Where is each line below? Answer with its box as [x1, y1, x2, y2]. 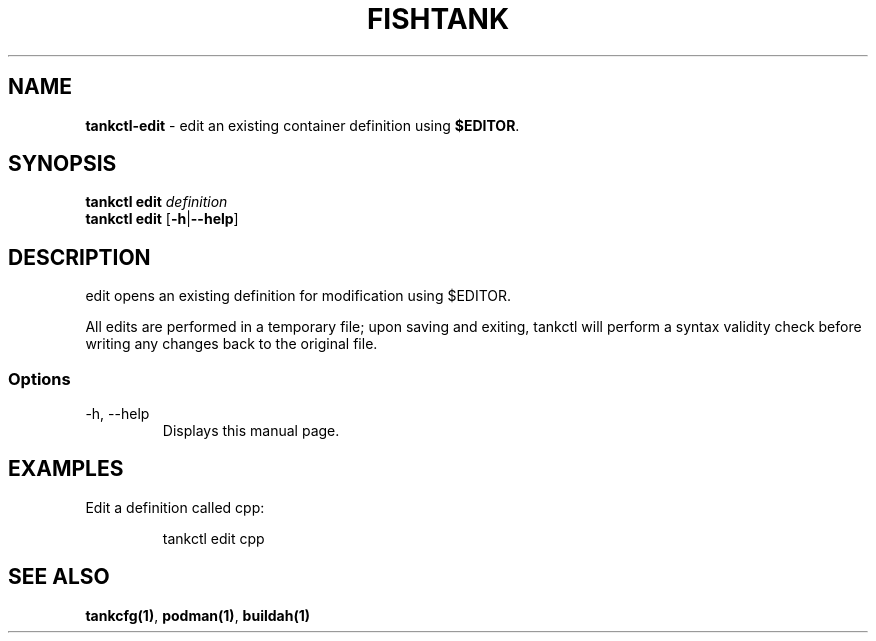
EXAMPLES [8, 456, 124, 482]
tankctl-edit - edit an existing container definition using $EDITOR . [85, 116, 520, 134]
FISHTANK [366, 2, 510, 36]
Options [8, 368, 71, 389]
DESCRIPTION [8, 244, 151, 270]
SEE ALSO [8, 564, 110, 590]
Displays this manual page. [162, 422, 340, 440]
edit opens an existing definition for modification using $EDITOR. [85, 287, 512, 305]
